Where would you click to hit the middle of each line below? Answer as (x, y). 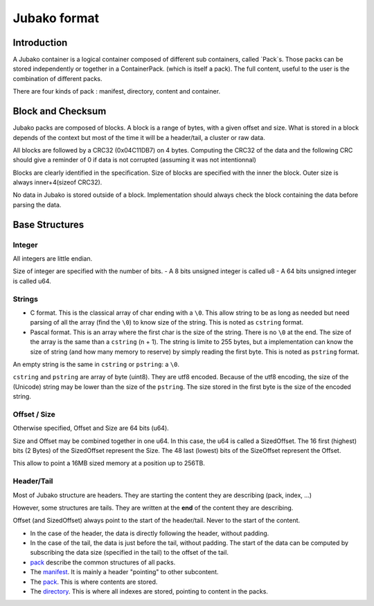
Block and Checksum (60, 111)
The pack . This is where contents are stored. (94, 582)
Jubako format (56, 18)
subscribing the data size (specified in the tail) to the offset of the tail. (129, 553)
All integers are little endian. (53, 259)
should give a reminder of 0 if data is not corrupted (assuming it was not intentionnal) (134, 160)
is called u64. (32, 281)
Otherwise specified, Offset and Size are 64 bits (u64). (91, 428)
